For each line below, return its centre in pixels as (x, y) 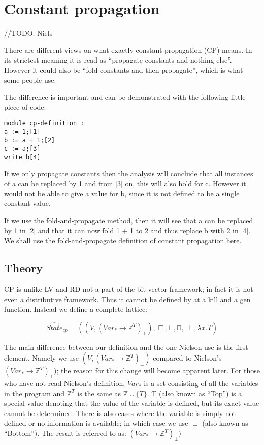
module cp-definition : (44, 123)
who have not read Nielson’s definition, (65, 383)
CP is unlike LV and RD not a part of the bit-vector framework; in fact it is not (129, 289)
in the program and (35, 393)
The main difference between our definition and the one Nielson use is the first (126, 347)
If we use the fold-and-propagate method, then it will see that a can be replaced (129, 220)
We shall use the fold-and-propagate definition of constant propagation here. (123, 240)
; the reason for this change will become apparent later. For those (158, 370)
